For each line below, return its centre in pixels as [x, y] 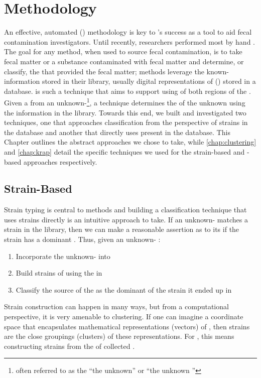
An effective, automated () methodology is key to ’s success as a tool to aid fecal [128, 32]
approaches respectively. [60, 161]
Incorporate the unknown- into [63, 256]
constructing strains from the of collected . [70, 346]
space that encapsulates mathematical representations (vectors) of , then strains [127, 326]
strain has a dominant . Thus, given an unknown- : [82, 239]
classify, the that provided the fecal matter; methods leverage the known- [116, 71]
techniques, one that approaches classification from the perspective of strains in [126, 122]
